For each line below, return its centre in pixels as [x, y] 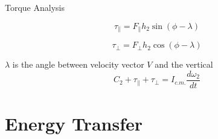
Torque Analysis [35, 7]
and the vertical [184, 64]
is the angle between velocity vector [78, 64]
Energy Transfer [74, 123]
